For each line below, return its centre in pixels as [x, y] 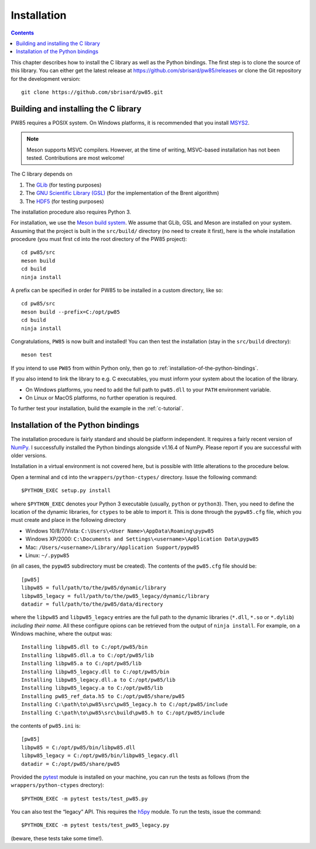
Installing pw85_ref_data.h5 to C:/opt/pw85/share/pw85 [103, 696]
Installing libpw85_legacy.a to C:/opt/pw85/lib [92, 688]
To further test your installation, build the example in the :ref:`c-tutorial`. [97, 408]
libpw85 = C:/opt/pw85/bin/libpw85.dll [78, 747]
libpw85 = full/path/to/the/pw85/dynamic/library [94, 588]
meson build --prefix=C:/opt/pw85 [71, 312]
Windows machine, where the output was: [61, 634]
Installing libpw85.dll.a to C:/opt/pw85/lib [88, 655]
